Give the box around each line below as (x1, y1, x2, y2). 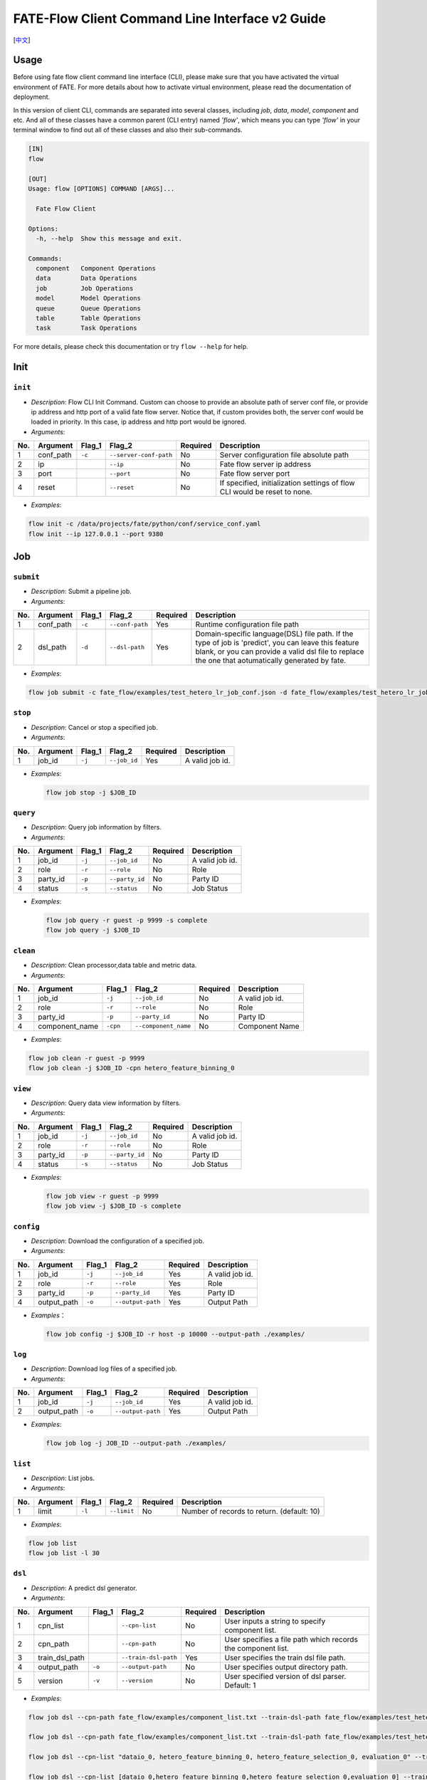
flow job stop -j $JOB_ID (46, 788, 137, 797)
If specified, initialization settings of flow (219, 478, 355, 488)
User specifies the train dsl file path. (224, 1653, 346, 1663)
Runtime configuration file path (195, 619, 299, 629)
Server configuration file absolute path (219, 450, 349, 460)
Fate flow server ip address (219, 459, 312, 469)
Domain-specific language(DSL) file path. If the (195, 629, 354, 639)
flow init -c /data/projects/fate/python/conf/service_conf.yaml (28, 520, 261, 528)
